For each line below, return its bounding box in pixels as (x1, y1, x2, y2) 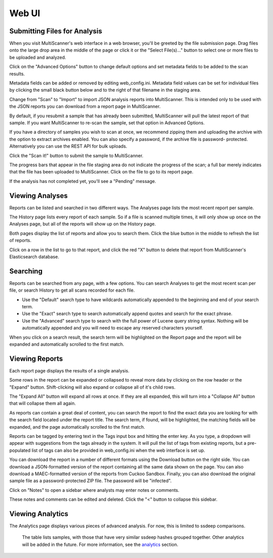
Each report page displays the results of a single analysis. (9, 367, 130, 374)
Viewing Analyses (9, 191, 68, 200)
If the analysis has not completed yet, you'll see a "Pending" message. (9, 178, 156, 184)
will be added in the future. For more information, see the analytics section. (22, 541, 178, 547)
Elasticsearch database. (9, 253, 59, 260)
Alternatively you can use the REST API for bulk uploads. (9, 143, 127, 149)
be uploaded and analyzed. (9, 54, 66, 60)
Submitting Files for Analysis (9, 27, 103, 35)
